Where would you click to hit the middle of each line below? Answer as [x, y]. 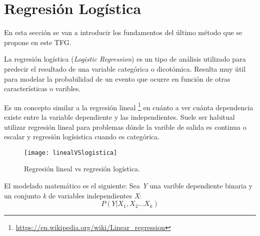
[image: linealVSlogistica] [71, 153]
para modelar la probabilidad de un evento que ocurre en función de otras [117, 78]
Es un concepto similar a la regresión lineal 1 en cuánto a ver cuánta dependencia [129, 106]
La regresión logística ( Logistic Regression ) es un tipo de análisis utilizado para [125, 59]
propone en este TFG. [38, 42]
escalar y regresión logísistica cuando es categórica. [82, 137]
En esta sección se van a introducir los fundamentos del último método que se [123, 32]
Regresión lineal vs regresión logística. [82, 169]
